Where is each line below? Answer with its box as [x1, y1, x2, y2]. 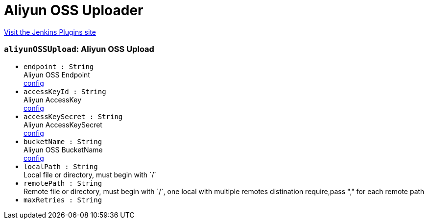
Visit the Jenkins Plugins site [4, 27, 96, 36]
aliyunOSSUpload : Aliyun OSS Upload [4, 44, 154, 54]
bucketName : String [24, 137, 102, 146]
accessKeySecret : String [24, 112, 123, 121]
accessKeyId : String [24, 87, 106, 96]
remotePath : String [24, 179, 102, 187]
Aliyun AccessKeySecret [24, 120, 102, 129]
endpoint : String [24, 62, 94, 71]
